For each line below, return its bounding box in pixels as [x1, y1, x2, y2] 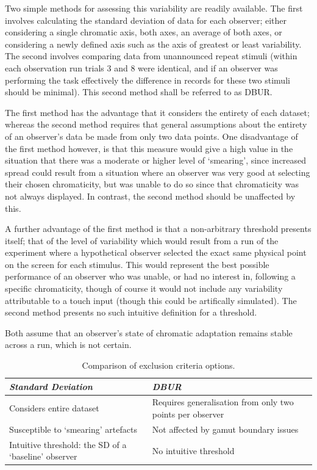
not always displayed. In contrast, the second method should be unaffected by [5, 189, 296, 202]
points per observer [152, 408, 224, 421]
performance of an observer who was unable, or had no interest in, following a [5, 270, 296, 283]
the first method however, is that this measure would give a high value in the [5, 142, 293, 154]
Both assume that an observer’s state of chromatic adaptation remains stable [5, 326, 293, 339]
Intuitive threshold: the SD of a [9, 438, 127, 450]
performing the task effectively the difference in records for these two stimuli [5, 73, 290, 86]
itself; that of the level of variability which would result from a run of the [5, 234, 279, 247]
